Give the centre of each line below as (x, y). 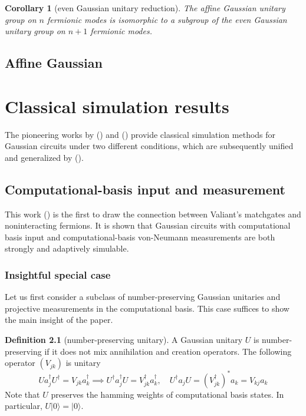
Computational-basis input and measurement (145, 189)
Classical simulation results (117, 106)
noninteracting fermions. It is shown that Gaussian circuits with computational (148, 225)
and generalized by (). (44, 157)
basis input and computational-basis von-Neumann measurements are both (140, 237)
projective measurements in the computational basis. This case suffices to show (147, 308)
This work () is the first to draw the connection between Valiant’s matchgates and (153, 214)
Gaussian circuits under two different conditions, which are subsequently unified (149, 146)
